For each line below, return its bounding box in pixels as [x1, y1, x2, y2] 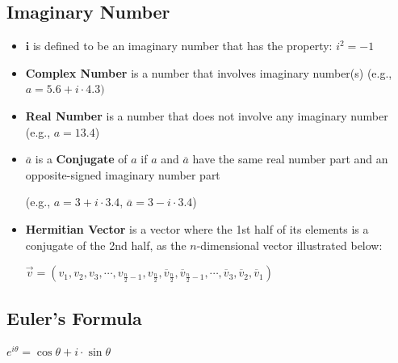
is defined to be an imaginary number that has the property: [32, 37, 333, 54]
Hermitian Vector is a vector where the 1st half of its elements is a [25, 220, 369, 237]
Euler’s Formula [6, 305, 142, 330]
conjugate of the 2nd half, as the [25, 236, 186, 253]
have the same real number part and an [192, 150, 388, 167]
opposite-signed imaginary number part [25, 166, 220, 183]
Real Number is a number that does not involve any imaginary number [25, 107, 388, 124]
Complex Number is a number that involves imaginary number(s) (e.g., [25, 64, 392, 81]
